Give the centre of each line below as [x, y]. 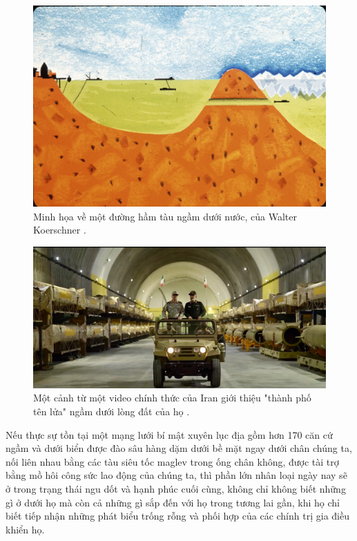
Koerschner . [60, 230]
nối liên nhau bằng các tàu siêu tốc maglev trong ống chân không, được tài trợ [172, 461]
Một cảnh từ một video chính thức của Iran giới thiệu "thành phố [172, 398]
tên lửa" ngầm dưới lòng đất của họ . [112, 411]
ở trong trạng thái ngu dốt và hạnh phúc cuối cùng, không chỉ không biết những [176, 488]
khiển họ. [25, 529]
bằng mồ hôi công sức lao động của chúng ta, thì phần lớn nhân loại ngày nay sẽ [176, 475]
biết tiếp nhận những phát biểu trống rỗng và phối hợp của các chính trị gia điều [177, 516]
